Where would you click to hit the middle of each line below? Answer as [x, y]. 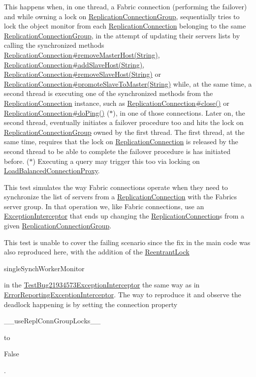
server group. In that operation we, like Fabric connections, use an [104, 206]
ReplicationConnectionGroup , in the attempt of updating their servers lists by [122, 35]
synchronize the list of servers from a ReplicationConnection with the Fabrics [121, 197]
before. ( [17, 161]
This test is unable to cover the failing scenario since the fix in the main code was [127, 242]
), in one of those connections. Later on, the [179, 112]
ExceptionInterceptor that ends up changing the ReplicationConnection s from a [124, 216]
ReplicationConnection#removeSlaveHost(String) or [82, 74]
